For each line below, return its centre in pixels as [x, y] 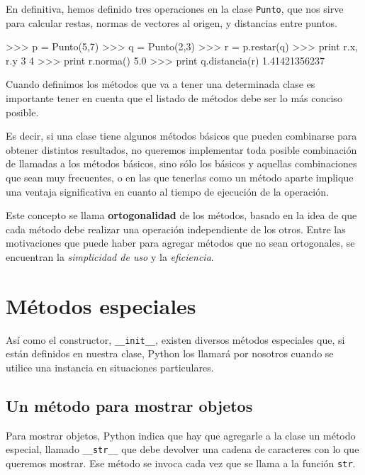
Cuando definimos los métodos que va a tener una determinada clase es [161, 84]
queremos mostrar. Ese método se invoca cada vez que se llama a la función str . [181, 463]
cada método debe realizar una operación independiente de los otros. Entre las [176, 229]
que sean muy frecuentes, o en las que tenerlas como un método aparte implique [180, 177]
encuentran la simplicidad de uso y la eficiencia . [110, 256]
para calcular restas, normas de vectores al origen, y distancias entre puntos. [172, 22]
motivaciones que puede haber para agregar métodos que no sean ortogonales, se [180, 243]
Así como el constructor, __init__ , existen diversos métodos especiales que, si [175, 339]
